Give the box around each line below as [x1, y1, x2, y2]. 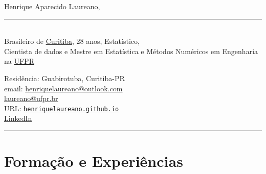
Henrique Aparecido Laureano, [4, 1, 100, 11]
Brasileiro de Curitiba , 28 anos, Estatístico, [4, 36, 140, 46]
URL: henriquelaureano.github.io [4, 103, 119, 113]
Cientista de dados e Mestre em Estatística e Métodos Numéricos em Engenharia [4, 45, 258, 56]
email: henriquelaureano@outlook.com [4, 83, 123, 93]
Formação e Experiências [4, 151, 183, 171]
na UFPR [4, 56, 34, 66]
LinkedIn [4, 113, 32, 123]
